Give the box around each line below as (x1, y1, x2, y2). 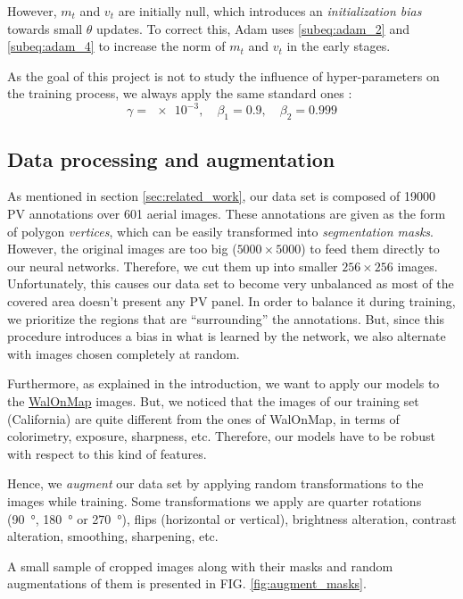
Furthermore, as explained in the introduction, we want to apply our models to (7, 374, 440, 393)
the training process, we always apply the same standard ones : (7, 84, 352, 103)
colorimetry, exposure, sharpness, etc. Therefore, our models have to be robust (7, 427, 435, 445)
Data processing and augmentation (7, 145, 335, 172)
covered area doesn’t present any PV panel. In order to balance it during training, (7, 292, 456, 311)
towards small (7, 19, 83, 37)
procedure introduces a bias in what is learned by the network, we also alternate (7, 327, 446, 345)
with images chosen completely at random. (7, 344, 240, 362)
